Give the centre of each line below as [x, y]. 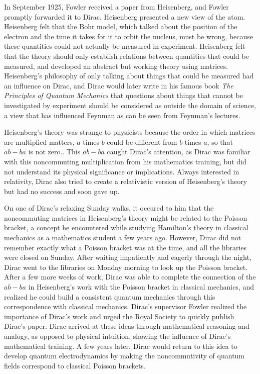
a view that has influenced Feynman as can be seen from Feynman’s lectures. [122, 115]
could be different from [142, 142]
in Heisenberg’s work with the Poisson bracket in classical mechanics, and [141, 287]
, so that [220, 142]
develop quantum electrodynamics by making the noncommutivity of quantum [124, 356]
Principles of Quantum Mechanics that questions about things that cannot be [123, 95]
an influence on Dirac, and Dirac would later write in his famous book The [119, 85]
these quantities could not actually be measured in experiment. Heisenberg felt [125, 46]
